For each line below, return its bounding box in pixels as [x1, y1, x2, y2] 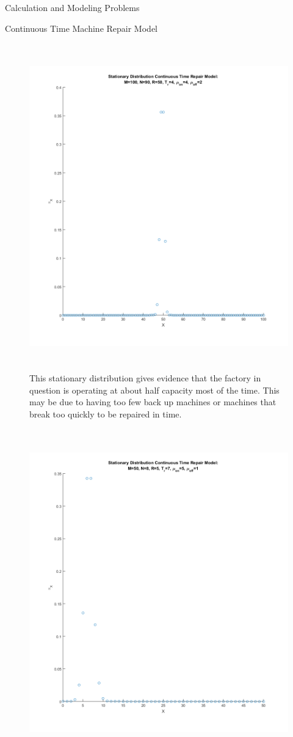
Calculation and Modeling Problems [5, 1, 140, 13]
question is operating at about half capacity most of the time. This [29, 383, 280, 396]
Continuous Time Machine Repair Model [5, 21, 157, 34]
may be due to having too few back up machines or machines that [29, 395, 277, 408]
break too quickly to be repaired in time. [29, 407, 182, 420]
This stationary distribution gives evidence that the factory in [29, 372, 261, 384]
